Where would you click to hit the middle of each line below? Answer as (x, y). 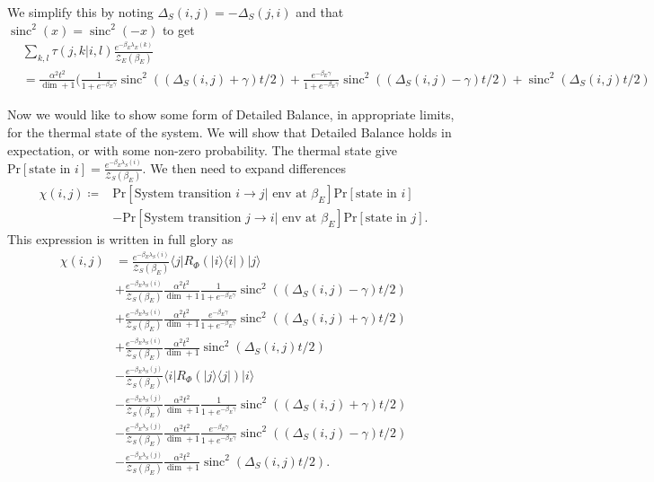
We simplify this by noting (80, 12)
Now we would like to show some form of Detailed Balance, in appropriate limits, (231, 114)
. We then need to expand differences (244, 167)
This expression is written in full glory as (120, 239)
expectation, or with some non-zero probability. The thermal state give (202, 149)
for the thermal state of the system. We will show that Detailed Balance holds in (230, 132)
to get (178, 29)
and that (320, 12)
